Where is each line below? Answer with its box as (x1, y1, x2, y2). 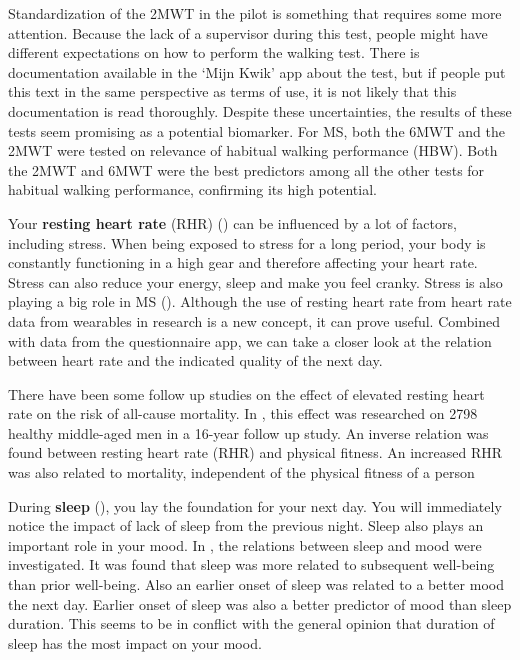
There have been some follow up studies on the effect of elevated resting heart (8, 383, 485, 404)
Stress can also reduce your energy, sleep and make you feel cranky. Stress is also (8, 271, 503, 292)
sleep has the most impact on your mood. (8, 632, 262, 653)
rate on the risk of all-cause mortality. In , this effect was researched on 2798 (8, 403, 478, 424)
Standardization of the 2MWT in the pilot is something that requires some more (8, 3, 502, 23)
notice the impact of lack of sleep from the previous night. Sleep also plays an (8, 515, 484, 536)
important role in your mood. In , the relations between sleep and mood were (8, 534, 482, 555)
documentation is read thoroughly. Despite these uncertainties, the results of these (8, 100, 512, 121)
